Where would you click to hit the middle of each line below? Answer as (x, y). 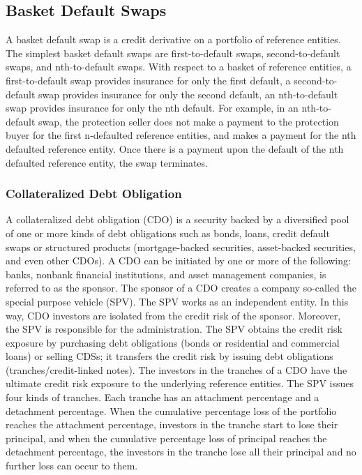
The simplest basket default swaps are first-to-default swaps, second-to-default (173, 53)
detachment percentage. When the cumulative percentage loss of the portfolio (171, 410)
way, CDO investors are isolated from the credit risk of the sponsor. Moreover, (173, 315)
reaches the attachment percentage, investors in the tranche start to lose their (172, 424)
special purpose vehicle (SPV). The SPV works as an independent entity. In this (177, 301)
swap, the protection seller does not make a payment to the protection (189, 121)
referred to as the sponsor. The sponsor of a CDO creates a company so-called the (181, 288)
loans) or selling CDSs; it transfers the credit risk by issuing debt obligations (169, 356)
